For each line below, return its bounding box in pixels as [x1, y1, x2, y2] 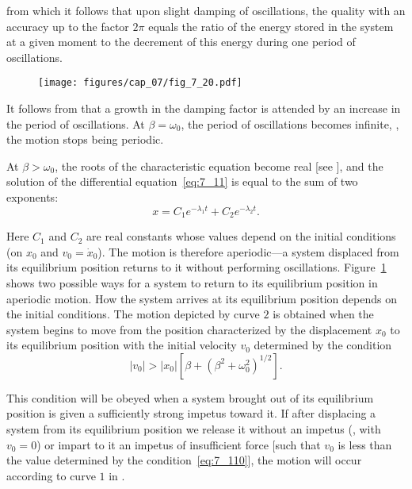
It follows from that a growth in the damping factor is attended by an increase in [6, 100, 401, 117]
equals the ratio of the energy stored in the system [148, 17, 394, 34]
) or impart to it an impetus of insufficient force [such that [36, 436, 321, 452]
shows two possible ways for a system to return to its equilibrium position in [6, 274, 378, 291]
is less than [338, 436, 392, 452]
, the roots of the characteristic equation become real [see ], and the [55, 157, 383, 174]
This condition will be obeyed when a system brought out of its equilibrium [6, 389, 374, 406]
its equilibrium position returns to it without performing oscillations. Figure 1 [6, 259, 387, 275]
